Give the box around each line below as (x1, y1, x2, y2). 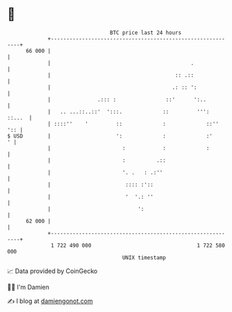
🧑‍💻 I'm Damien (7, 283, 50, 291)
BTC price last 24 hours (110, 29, 182, 36)
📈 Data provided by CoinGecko (7, 267, 98, 275)
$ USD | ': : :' (7, 132, 213, 140)
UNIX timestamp (122, 254, 167, 261)
